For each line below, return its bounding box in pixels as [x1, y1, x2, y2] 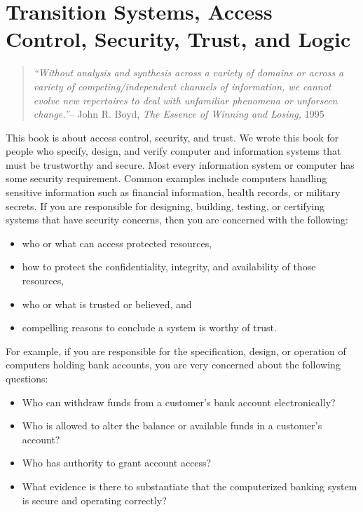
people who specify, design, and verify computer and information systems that [6, 144, 341, 158]
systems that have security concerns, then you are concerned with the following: [6, 212, 348, 227]
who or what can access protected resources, [22, 235, 212, 250]
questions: [6, 371, 48, 385]
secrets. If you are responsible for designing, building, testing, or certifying [6, 198, 324, 213]
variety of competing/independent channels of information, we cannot [33, 78, 331, 93]
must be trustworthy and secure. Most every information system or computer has [6, 157, 355, 172]
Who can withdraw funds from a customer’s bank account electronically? [22, 394, 336, 409]
